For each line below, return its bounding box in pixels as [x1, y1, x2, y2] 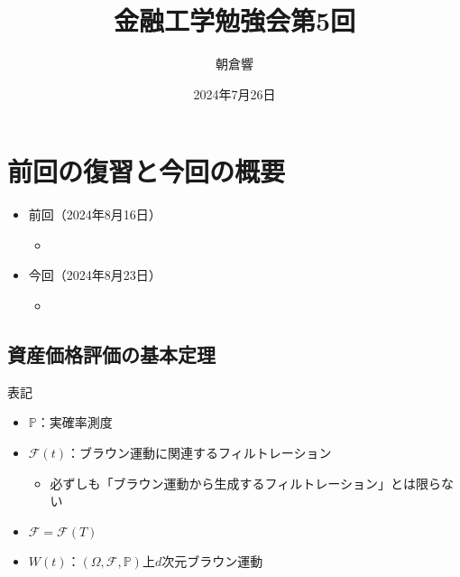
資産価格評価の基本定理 [7, 340, 216, 368]
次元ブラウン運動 [161, 551, 263, 570]
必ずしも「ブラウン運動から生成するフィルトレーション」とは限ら [50, 473, 442, 492]
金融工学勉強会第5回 [113, 2, 356, 39]
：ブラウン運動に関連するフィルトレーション [66, 443, 332, 462]
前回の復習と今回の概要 [7, 153, 286, 190]
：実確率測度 [36, 413, 113, 432]
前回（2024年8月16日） [28, 205, 161, 224]
